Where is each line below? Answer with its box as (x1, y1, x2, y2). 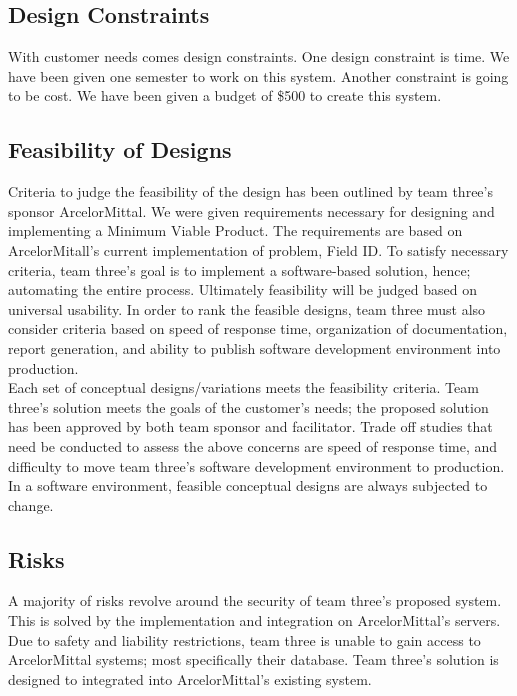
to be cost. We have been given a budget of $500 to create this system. (8, 85, 442, 106)
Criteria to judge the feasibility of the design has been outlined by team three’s (8, 181, 493, 202)
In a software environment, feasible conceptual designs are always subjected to (8, 475, 488, 496)
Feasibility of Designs (8, 134, 232, 165)
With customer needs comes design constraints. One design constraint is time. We (8, 46, 510, 67)
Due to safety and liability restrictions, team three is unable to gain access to (8, 629, 481, 650)
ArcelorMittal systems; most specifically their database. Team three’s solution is (8, 649, 499, 670)
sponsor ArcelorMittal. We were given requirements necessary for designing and (8, 200, 495, 221)
